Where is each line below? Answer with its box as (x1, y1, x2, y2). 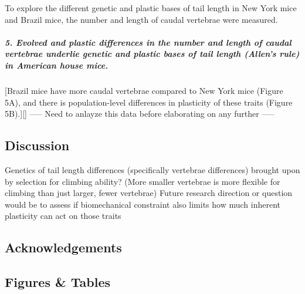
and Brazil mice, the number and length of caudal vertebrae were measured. (5, 13, 278, 25)
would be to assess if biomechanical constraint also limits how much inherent (5, 198, 280, 210)
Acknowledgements (5, 238, 122, 256)
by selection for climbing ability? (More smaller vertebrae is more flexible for (5, 175, 280, 187)
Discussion (5, 136, 70, 154)
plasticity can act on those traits (5, 209, 121, 222)
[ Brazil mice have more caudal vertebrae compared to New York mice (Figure (5, 84, 283, 96)
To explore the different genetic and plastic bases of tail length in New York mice (5, 2, 297, 13)
